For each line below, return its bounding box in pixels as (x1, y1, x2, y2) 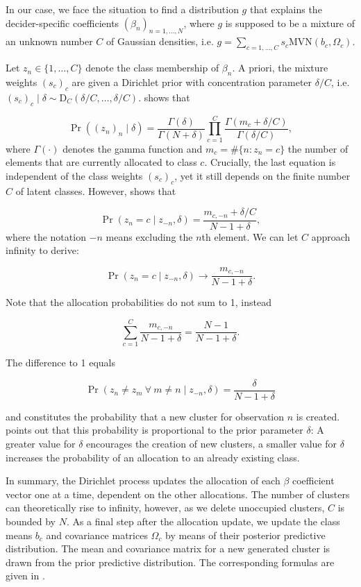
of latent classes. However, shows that (15, 183, 176, 198)
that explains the (249, 2, 322, 16)
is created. (296, 409, 340, 423)
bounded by (6, 513, 56, 528)
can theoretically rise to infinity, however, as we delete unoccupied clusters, (6, 500, 325, 515)
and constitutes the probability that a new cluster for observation (6, 409, 285, 423)
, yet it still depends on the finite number (174, 168, 351, 182)
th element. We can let (201, 229, 299, 244)
